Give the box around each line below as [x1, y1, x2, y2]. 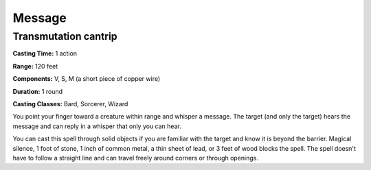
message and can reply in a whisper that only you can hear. [12, 122, 181, 130]
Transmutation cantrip [12, 30, 117, 42]
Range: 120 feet [12, 62, 58, 70]
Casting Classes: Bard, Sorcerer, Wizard [12, 99, 128, 108]
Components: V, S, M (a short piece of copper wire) [12, 75, 161, 83]
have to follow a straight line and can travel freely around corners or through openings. [12, 154, 259, 162]
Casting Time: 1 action [12, 49, 78, 58]
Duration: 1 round [12, 87, 63, 95]
